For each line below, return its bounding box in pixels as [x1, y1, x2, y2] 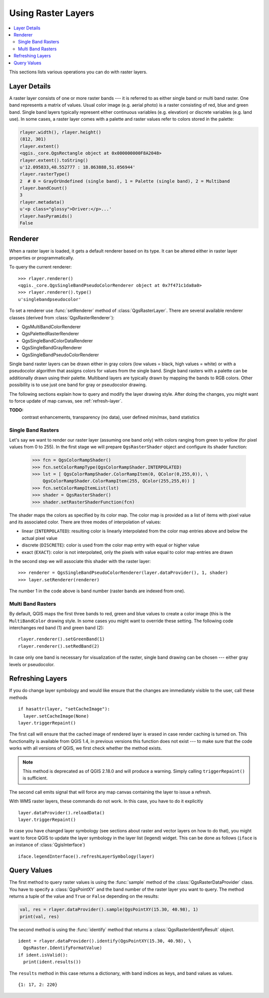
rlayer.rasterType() [19, 171, 70, 177]
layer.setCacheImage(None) [23, 713, 89, 719]
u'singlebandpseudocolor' [18, 296, 82, 302]
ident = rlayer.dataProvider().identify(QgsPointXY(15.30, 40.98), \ [18, 938, 192, 944]
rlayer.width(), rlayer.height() [19, 129, 102, 135]
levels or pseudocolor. [9, 661, 55, 667]
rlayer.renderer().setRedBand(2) [18, 643, 100, 649]
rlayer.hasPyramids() [19, 213, 73, 219]
